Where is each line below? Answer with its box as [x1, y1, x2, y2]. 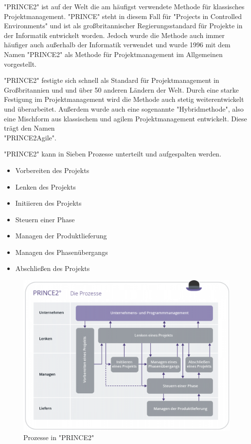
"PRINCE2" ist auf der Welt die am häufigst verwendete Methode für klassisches [4, 1, 245, 11]
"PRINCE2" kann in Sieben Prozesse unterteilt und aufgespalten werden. [4, 149, 221, 159]
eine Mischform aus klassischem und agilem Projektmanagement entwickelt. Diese [4, 113, 247, 123]
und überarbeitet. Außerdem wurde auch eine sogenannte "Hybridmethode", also [4, 103, 244, 114]
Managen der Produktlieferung [15, 231, 107, 241]
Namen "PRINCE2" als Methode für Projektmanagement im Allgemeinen [4, 49, 223, 59]
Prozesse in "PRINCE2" [23, 432, 94, 443]
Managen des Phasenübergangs [15, 247, 108, 257]
